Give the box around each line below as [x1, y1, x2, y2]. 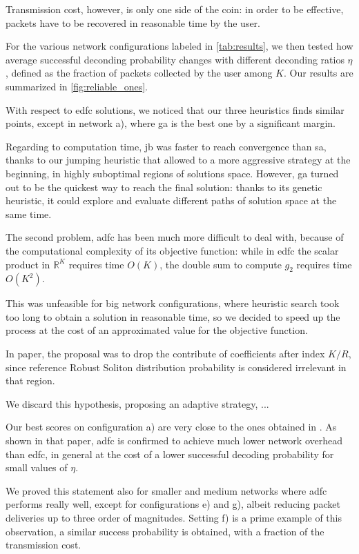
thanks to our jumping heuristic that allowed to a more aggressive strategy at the [6, 152, 351, 167]
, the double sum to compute [159, 257, 282, 271]
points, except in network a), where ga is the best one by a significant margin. [6, 116, 336, 130]
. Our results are [284, 66, 353, 80]
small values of [6, 460, 68, 475]
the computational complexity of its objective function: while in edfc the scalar [6, 243, 339, 257]
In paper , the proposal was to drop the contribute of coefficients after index [6, 346, 325, 361]
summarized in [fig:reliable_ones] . [6, 79, 148, 93]
